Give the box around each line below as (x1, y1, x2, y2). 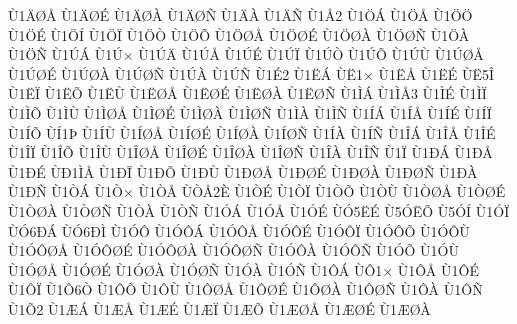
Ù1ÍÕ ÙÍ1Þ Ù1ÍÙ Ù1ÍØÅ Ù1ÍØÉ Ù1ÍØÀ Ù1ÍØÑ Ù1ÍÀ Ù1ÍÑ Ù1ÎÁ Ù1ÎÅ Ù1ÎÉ (8, 122, 496, 143)
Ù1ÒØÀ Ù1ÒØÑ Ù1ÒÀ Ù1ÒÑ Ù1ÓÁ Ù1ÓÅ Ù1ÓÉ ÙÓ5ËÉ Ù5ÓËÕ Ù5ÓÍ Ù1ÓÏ (8, 200, 510, 221)
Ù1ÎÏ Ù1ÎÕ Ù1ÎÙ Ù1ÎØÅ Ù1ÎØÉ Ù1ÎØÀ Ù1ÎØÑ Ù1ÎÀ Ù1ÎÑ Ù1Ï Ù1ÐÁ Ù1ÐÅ (8, 142, 493, 163)
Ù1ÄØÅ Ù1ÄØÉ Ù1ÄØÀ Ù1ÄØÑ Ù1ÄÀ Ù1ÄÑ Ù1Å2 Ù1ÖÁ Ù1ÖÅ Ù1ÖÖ (8, 5, 473, 25)
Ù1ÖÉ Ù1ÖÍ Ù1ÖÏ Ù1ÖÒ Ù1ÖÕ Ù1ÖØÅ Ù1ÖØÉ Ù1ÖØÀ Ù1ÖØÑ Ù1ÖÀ (8, 24, 470, 45)
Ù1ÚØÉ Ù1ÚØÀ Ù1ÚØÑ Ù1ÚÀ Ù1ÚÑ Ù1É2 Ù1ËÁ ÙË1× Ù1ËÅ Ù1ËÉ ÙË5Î (8, 63, 495, 84)
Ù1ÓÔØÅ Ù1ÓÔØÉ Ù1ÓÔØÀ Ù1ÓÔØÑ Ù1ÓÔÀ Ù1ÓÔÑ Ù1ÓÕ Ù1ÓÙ (8, 240, 459, 261)
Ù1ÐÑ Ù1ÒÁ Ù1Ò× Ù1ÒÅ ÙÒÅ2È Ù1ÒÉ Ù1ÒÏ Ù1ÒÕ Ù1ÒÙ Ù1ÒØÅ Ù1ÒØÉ (8, 181, 506, 202)
